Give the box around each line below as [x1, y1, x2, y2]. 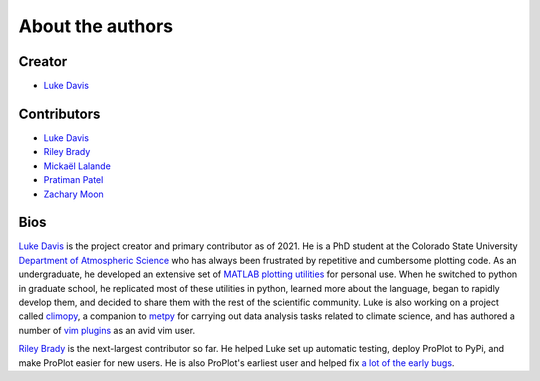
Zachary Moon [43, 188, 104, 200]
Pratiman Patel [43, 174, 104, 186]
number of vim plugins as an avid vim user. [18, 324, 195, 336]
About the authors [18, 15, 174, 37]
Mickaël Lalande [43, 160, 112, 172]
